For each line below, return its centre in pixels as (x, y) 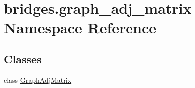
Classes (23, 59)
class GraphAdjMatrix (38, 79)
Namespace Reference (80, 27)
